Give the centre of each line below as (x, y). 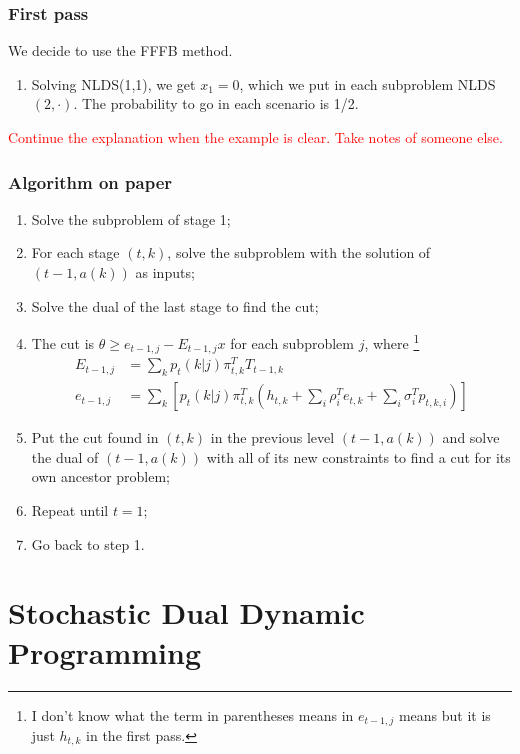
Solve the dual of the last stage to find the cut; (175, 305)
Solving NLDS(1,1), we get (113, 83)
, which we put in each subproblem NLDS (367, 83)
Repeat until (70, 510)
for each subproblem (292, 342)
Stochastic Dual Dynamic (186, 612)
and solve (471, 437)
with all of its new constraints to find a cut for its (358, 456)
